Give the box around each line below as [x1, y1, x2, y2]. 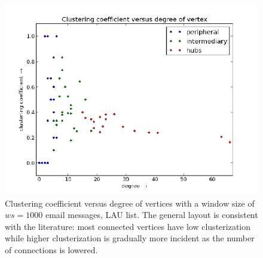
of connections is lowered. [5, 243, 98, 256]
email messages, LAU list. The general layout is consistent [45, 208, 258, 221]
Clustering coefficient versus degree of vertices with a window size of [5, 196, 255, 209]
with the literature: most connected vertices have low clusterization [5, 220, 251, 232]
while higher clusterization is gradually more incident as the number [5, 232, 255, 244]
